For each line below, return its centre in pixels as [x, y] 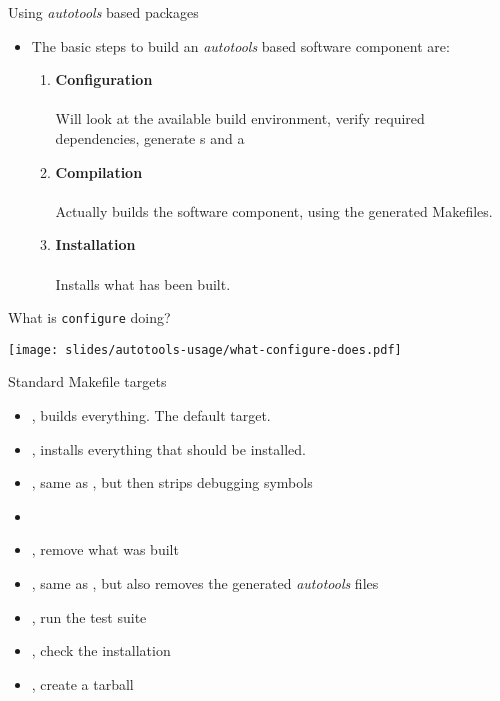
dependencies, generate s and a [150, 137]
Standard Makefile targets [87, 381]
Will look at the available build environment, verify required [240, 118]
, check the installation [101, 650]
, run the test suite [89, 616]
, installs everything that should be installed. [168, 448]
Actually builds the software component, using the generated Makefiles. [274, 210]
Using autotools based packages [103, 12]
